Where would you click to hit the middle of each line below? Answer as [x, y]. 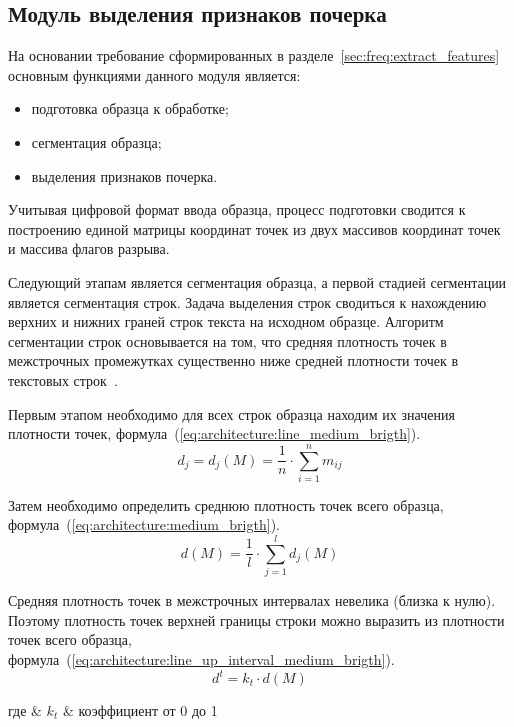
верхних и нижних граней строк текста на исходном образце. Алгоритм [226, 321]
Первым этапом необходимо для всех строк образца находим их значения [231, 413]
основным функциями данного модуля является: [154, 74]
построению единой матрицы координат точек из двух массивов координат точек [254, 228]
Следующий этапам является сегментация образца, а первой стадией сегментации [257, 281]
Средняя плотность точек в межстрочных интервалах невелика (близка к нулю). [252, 600]
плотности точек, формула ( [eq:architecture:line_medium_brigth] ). [214, 433]
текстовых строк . [63, 379]
